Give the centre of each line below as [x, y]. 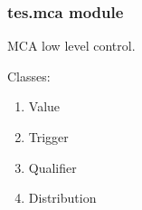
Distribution [62, 198]
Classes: [29, 76]
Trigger [48, 137]
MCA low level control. [71, 46]
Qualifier [52, 167]
